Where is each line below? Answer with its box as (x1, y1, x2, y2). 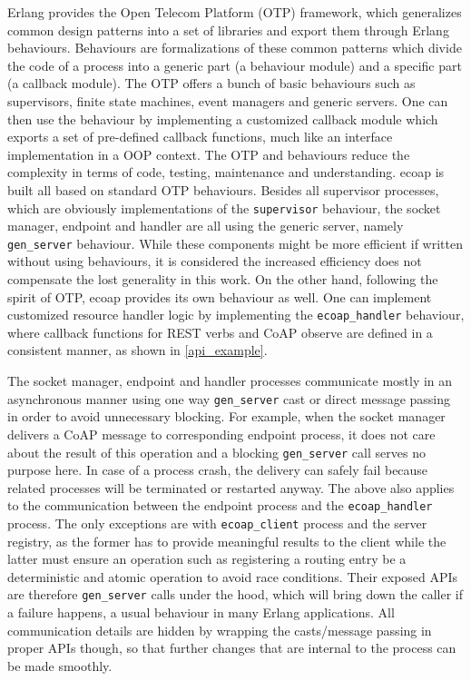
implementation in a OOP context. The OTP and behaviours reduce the (7, 144, 410, 163)
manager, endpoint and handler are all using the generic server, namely (7, 216, 404, 235)
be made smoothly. (7, 656, 113, 675)
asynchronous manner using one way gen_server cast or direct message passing (7, 389, 451, 408)
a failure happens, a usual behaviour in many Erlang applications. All (7, 603, 395, 622)
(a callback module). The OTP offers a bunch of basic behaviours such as (7, 74, 416, 93)
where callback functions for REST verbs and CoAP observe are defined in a (7, 322, 433, 341)
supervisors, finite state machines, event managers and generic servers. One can (7, 91, 448, 110)
